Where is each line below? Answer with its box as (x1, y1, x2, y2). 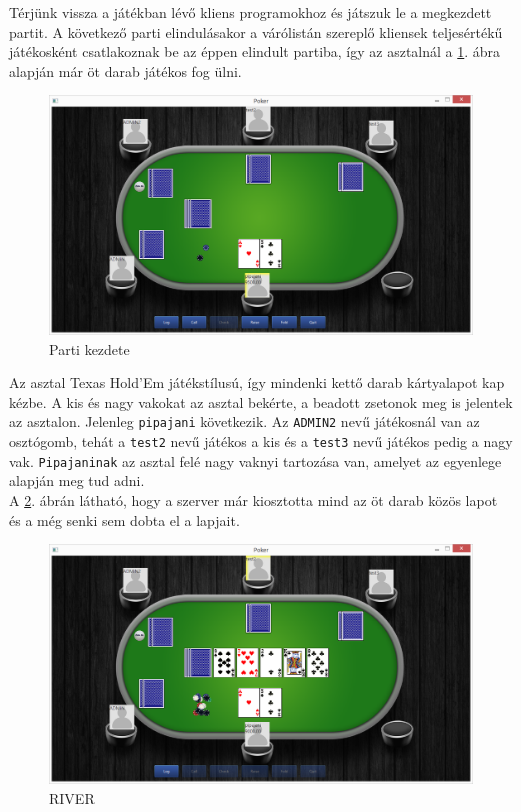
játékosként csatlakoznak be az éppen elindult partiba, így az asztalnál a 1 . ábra (9, 41, 501, 62)
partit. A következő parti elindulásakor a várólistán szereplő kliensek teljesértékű (9, 21, 503, 42)
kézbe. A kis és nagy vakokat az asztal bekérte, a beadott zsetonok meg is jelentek (9, 391, 513, 412)
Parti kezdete (49, 338, 130, 359)
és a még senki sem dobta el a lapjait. (9, 509, 240, 530)
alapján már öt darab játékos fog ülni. (9, 60, 242, 81)
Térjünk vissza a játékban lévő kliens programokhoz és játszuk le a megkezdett (9, 2, 492, 22)
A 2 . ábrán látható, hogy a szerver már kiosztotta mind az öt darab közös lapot (9, 490, 498, 511)
